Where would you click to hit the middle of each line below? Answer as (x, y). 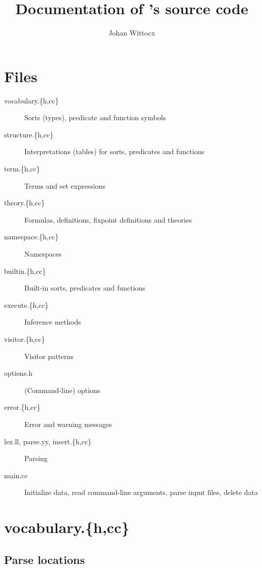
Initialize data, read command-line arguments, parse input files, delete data (141, 492)
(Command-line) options (62, 390)
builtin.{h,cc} (25, 271)
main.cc (16, 475)
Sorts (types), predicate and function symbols (95, 117)
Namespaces (43, 254)
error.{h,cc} (22, 407)
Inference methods (53, 322)
